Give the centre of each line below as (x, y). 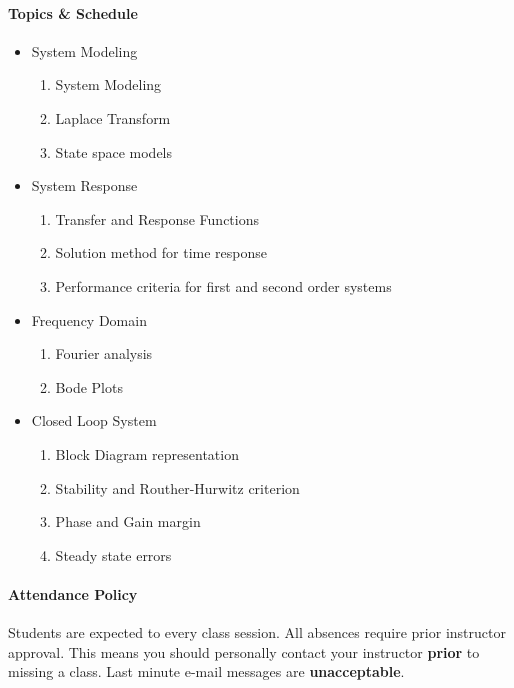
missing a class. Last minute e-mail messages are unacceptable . (206, 671)
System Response (84, 185)
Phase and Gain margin (128, 521)
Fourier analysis (104, 353)
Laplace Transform (113, 117)
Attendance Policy (73, 593)
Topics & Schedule (73, 12)
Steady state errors (113, 554)
